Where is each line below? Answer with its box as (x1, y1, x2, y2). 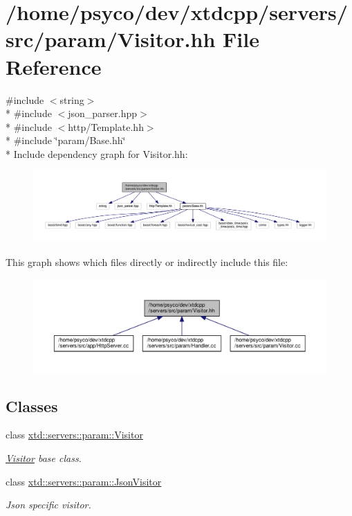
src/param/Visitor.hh (6, 25, 216, 53)
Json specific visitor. (6, 497, 91, 512)
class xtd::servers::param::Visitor (6, 427, 143, 442)
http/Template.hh (68, 119, 144, 134)
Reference (6, 52, 102, 80)
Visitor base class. (6, 450, 82, 465)
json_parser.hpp (68, 106, 138, 121)
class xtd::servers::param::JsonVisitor (6, 474, 162, 488)
